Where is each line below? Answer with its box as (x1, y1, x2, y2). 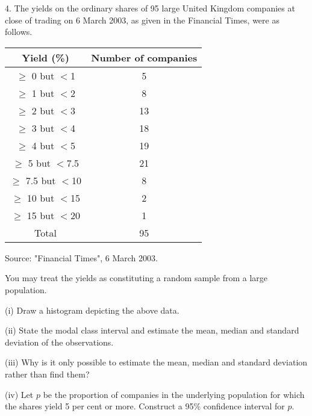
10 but (27, 190, 55, 205)
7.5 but (25, 173, 56, 187)
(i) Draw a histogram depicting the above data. (5, 303, 179, 316)
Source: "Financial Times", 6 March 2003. (5, 251, 158, 264)
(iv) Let (5, 388, 34, 400)
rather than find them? (5, 367, 90, 380)
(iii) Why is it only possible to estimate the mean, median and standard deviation (5, 356, 308, 368)
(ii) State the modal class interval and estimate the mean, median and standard (5, 324, 299, 337)
